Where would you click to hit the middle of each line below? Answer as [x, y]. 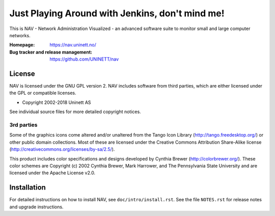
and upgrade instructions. [36, 207]
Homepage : [22, 45]
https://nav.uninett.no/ [73, 45]
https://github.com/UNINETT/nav [84, 59]
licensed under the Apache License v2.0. [52, 173]
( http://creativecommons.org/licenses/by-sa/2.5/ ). [62, 149]
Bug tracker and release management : [51, 52]
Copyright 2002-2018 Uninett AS [57, 102]
